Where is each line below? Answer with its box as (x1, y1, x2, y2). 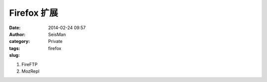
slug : (9, 52, 20, 58)
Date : (9, 25, 21, 31)
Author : (9, 31, 26, 37)
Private (48, 39, 63, 44)
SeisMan (48, 31, 66, 37)
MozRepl (21, 68, 40, 74)
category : (9, 39, 30, 44)
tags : (9, 45, 20, 51)
